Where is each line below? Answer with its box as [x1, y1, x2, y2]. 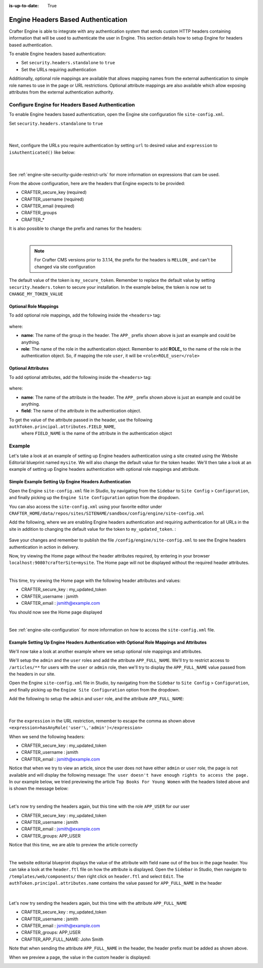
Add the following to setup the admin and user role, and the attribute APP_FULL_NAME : [9, 696, 184, 702]
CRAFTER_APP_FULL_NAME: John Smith [21, 936, 104, 942]
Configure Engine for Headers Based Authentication [9, 101, 135, 108]
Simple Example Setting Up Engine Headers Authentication [9, 479, 131, 484]
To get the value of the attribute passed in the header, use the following [9, 417, 153, 423]
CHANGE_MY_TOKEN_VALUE [9, 291, 63, 297]
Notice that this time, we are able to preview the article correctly [9, 842, 138, 848]
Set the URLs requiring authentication [21, 66, 97, 73]
